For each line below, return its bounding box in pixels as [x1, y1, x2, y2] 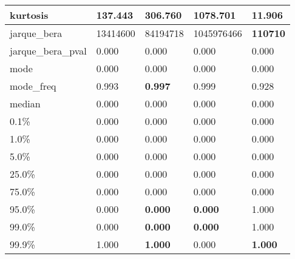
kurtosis [10, 8, 49, 22]
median [10, 96, 41, 110]
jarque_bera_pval [10, 44, 87, 58]
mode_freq [10, 79, 56, 93]
